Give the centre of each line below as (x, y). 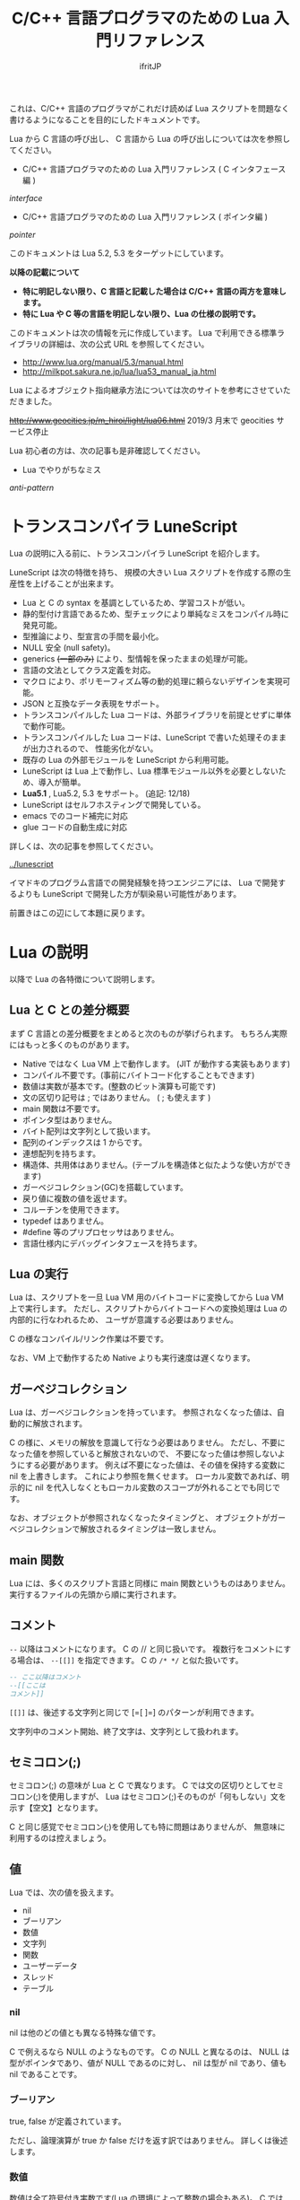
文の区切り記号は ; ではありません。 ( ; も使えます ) (116, 1097)
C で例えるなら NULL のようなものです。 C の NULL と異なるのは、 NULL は (150, 2052)
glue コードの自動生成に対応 (75, 827)
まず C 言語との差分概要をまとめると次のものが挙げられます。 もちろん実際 (149, 1033)
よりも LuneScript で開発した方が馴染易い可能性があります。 (129, 893)
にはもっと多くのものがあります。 (72, 1044)
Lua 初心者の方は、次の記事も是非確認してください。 (107, 451)
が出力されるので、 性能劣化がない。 (90, 748)
